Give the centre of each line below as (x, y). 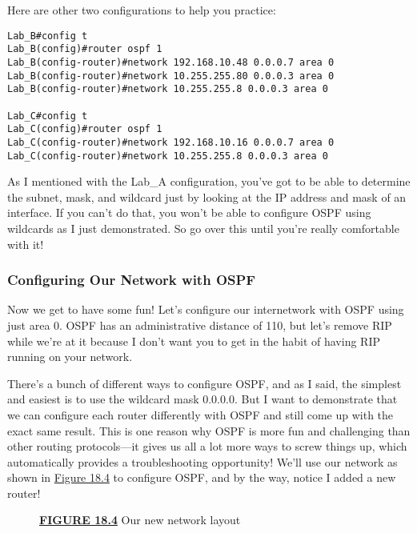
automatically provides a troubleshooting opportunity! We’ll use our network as (202, 461)
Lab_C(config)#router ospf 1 (85, 129)
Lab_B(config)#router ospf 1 (85, 49)
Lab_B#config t (48, 36)
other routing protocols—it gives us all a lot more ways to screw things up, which (207, 446)
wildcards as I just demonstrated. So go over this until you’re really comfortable (203, 228)
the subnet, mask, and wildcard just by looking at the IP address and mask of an (207, 196)
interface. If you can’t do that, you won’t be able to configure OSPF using (189, 212)
